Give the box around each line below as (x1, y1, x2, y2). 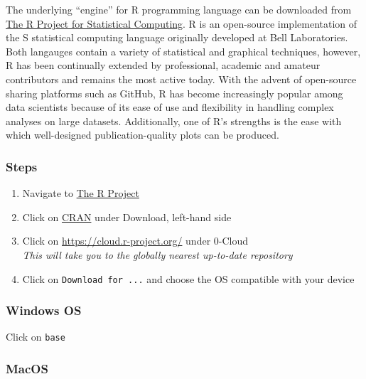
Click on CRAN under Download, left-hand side (22, 209, 232, 224)
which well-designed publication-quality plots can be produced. (6, 127, 279, 142)
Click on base (6, 329, 65, 344)
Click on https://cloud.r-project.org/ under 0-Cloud (22, 233, 249, 248)
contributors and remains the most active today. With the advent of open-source (6, 71, 357, 86)
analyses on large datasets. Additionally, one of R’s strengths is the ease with (6, 113, 342, 128)
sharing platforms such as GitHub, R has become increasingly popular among (6, 85, 343, 100)
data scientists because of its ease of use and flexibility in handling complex (6, 100, 334, 114)
